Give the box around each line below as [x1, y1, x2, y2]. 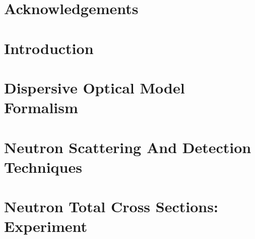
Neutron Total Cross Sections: [4, 196, 218, 217]
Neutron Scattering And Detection [4, 136, 251, 157]
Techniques [4, 156, 82, 177]
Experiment [4, 216, 88, 236]
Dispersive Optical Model [4, 77, 185, 98]
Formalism [4, 97, 78, 118]
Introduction [4, 37, 94, 58]
